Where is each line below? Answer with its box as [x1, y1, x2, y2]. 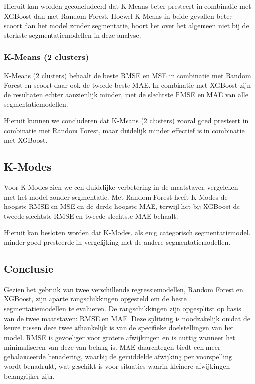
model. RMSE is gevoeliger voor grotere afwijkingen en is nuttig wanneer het [4, 332, 235, 342]
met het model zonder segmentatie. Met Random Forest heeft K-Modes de [4, 191, 228, 202]
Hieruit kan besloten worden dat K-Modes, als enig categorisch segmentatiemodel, [4, 227, 251, 237]
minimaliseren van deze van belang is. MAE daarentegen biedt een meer [4, 342, 221, 352]
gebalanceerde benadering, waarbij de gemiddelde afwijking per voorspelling [4, 351, 232, 361]
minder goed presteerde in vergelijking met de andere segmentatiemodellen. [4, 236, 230, 247]
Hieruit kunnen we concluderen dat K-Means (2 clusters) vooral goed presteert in [4, 115, 249, 125]
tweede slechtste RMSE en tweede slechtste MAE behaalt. [4, 210, 178, 221]
